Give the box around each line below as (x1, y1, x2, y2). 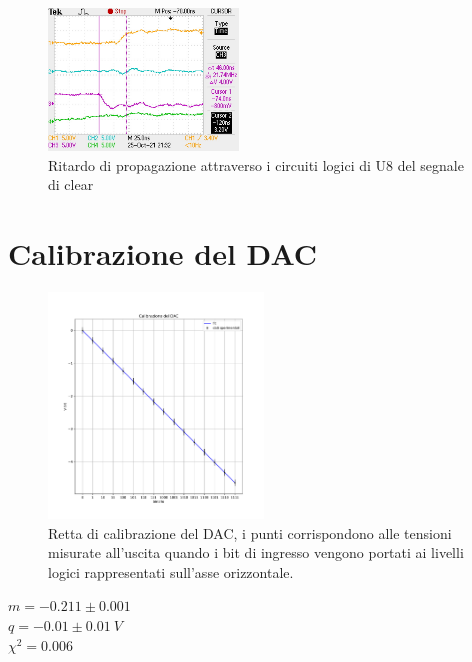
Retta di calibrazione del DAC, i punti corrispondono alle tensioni (48, 522, 452, 543)
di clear (48, 174, 94, 195)
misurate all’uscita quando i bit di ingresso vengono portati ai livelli (48, 542, 464, 563)
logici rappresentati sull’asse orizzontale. (48, 561, 294, 582)
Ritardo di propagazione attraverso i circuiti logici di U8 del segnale (48, 154, 464, 175)
